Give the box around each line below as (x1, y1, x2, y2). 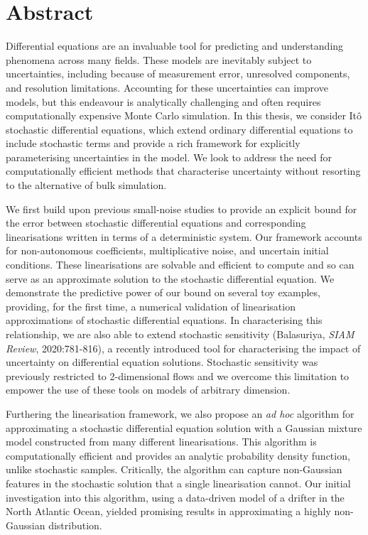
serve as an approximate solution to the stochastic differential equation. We (6, 271, 335, 286)
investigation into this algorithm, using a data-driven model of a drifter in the (6, 490, 345, 504)
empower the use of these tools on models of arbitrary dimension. (6, 382, 291, 397)
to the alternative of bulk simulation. (6, 178, 167, 193)
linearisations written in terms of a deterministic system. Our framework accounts (6, 229, 362, 244)
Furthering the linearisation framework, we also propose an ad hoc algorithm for (6, 406, 355, 421)
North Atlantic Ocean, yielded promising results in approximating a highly (6, 504, 331, 519)
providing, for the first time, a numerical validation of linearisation (6, 298, 296, 313)
